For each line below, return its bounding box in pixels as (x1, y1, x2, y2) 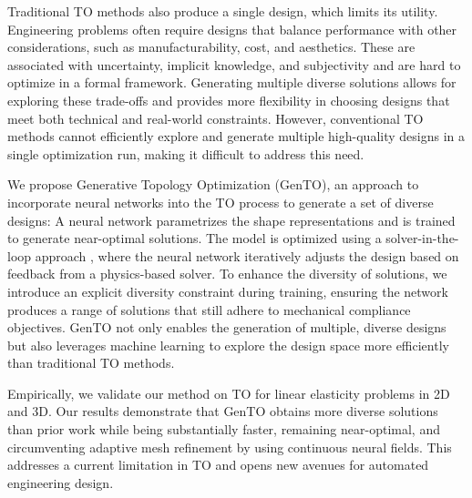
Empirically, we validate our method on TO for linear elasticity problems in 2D (7, 383, 450, 402)
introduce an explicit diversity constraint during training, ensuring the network (7, 281, 448, 300)
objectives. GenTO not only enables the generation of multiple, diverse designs (7, 318, 446, 337)
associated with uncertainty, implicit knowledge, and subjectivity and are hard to (7, 55, 461, 74)
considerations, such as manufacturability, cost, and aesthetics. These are (7, 37, 416, 56)
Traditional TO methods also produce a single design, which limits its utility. (7, 2, 438, 20)
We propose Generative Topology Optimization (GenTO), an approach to (7, 175, 419, 194)
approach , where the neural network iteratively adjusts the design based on (35, 246, 459, 265)
